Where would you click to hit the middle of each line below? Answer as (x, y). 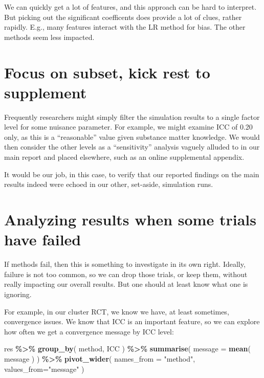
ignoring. (18, 294)
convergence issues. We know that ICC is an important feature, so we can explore (132, 321)
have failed (43, 239)
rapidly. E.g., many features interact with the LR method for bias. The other (125, 27)
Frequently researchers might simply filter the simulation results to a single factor (132, 117)
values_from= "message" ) (44, 369)
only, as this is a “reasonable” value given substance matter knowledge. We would (132, 136)
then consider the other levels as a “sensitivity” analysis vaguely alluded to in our (132, 147)
